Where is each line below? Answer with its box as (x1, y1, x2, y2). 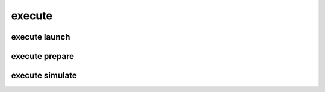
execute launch (11, 32, 70, 42)
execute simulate (11, 70, 78, 81)
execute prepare (11, 51, 75, 61)
